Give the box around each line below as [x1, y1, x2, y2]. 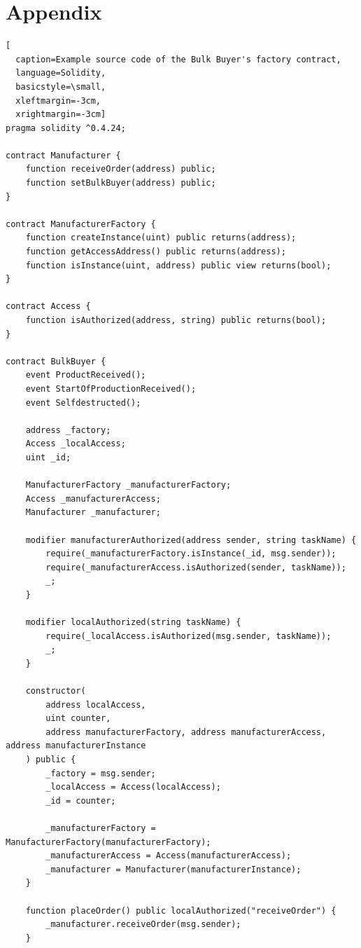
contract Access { [6, 301, 91, 312]
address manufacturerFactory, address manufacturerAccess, [45, 727, 327, 737]
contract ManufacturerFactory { [6, 219, 156, 229]
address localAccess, [45, 699, 146, 710]
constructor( [25, 686, 86, 696]
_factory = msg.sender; [45, 768, 156, 778]
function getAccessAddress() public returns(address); [25, 247, 286, 257]
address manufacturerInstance [6, 741, 146, 751]
